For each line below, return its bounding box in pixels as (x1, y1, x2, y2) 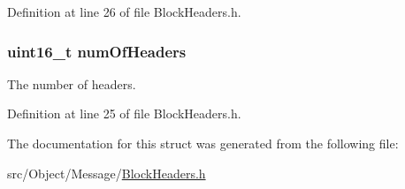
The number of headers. (7, 74, 136, 93)
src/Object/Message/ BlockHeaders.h (7, 163, 206, 182)
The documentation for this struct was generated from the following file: (7, 134, 399, 152)
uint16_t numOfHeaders (7, 40, 187, 62)
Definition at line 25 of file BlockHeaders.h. (7, 104, 241, 123)
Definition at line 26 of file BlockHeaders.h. (7, 3, 241, 20)
